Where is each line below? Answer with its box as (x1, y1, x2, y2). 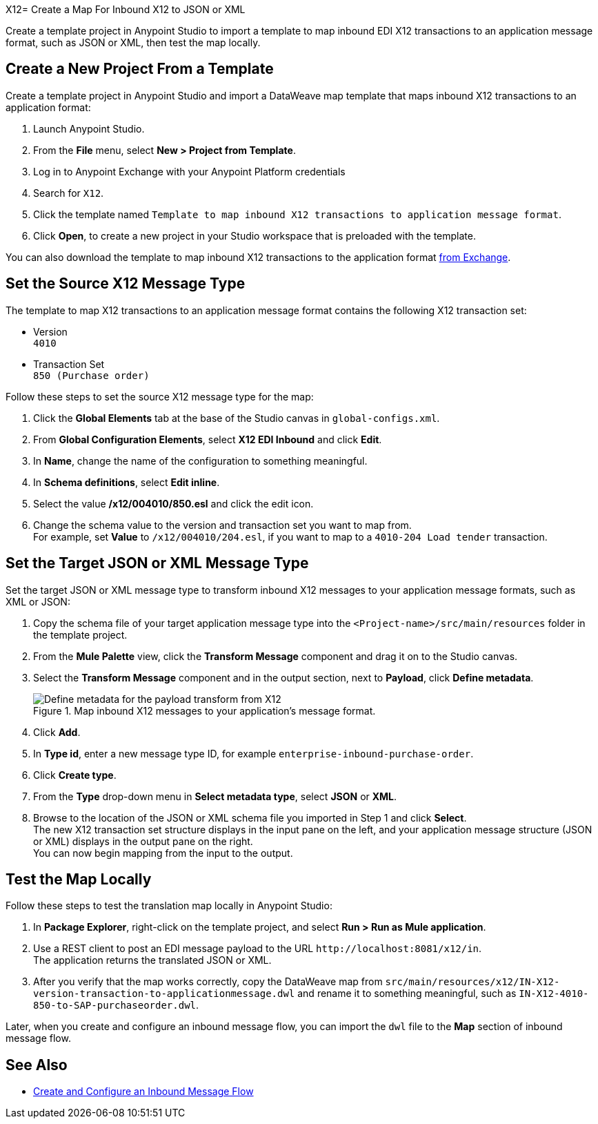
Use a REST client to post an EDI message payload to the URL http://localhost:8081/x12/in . (33, 942, 482, 955)
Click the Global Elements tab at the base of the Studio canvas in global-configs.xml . (33, 411, 440, 424)
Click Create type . (33, 768, 117, 781)
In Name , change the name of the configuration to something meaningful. (33, 454, 368, 467)
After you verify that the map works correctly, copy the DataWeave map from (33, 976, 383, 988)
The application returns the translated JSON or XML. (33, 954, 272, 967)
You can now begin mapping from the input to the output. (33, 846, 293, 859)
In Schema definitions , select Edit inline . (33, 476, 220, 488)
